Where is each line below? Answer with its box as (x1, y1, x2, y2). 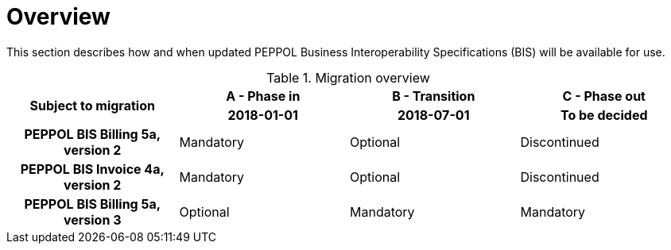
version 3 (63, 211, 122, 228)
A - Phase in (226, 87, 301, 104)
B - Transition (392, 87, 475, 104)
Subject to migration (29, 97, 155, 113)
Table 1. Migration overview (266, 69, 430, 86)
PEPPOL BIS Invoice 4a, (20, 160, 165, 177)
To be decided (560, 106, 648, 123)
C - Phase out (562, 87, 646, 104)
